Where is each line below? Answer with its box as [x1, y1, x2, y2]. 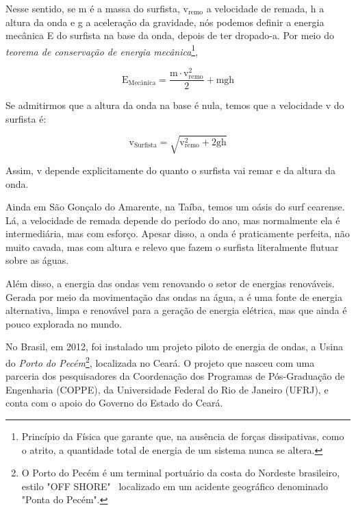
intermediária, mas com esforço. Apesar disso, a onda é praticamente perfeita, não [5, 226, 350, 241]
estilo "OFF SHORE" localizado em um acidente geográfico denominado [21, 478, 329, 493]
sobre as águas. [5, 253, 69, 267]
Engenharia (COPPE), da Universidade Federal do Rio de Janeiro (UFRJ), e [5, 382, 329, 396]
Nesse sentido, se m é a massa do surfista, [5, 1, 180, 15]
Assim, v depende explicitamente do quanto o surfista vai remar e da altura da [5, 162, 335, 177]
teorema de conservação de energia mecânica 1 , [5, 42, 199, 58]
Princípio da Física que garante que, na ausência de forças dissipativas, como [21, 429, 344, 444]
